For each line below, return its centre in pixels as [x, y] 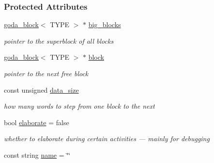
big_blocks [105, 24]
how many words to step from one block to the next [79, 106]
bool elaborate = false [37, 122]
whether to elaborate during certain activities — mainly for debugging [107, 139]
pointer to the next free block [46, 73]
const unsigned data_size [41, 90]
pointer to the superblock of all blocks [59, 41]
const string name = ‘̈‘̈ [37, 155]
